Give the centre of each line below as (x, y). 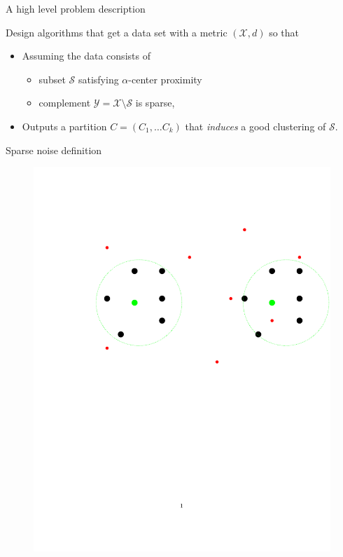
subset (52, 79)
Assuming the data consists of (86, 56)
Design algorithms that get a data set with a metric (117, 32)
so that (284, 32)
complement (65, 103)
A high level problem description (76, 8)
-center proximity (165, 79)
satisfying (98, 79)
